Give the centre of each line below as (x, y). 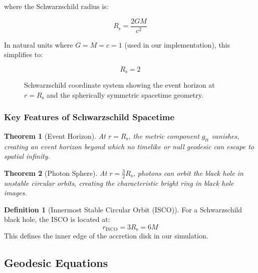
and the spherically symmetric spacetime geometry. (125, 94)
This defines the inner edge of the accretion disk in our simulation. (106, 236)
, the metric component (164, 135)
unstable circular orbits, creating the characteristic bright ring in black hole (119, 183)
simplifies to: (24, 54)
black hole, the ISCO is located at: (57, 219)
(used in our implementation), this (177, 44)
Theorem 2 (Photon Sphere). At (56, 173)
